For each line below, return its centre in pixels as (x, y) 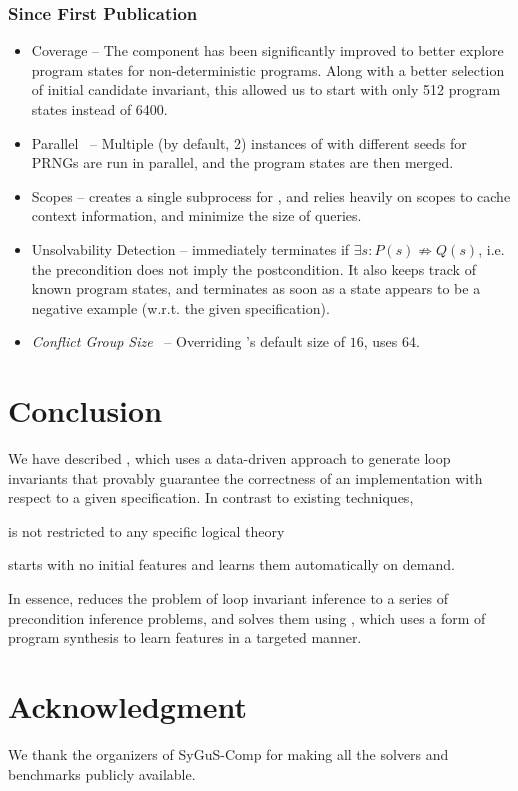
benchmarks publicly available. (102, 773)
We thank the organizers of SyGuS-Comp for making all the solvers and (228, 753)
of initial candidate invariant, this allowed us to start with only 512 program (266, 89)
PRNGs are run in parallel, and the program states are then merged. (242, 162)
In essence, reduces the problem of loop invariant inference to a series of (228, 598)
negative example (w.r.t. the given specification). (180, 307)
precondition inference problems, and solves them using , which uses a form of (247, 617)
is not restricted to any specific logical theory (146, 530)
